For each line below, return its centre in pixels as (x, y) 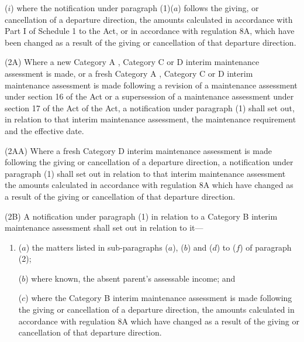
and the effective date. (44, 130)
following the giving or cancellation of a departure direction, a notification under (149, 162)
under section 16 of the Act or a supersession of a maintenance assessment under (149, 96)
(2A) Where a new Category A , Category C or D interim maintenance (132, 62)
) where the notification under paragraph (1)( (92, 8)
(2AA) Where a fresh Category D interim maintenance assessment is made (138, 150)
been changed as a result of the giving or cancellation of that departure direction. (151, 42)
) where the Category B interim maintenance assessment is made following (159, 298)
